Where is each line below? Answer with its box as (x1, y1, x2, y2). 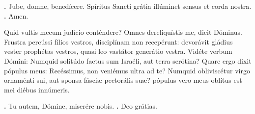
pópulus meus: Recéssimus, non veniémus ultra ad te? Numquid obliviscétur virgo (4, 65, 250, 75)
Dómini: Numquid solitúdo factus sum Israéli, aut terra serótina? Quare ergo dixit (4, 55, 252, 66)
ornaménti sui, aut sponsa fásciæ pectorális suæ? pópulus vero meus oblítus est (4, 75, 242, 85)
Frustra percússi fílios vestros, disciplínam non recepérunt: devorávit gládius (4, 36, 233, 46)
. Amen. (4, 10, 28, 21)
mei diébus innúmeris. (4, 84, 70, 94)
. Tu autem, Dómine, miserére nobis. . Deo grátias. (4, 101, 157, 111)
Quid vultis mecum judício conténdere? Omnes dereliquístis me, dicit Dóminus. (4, 27, 242, 37)
